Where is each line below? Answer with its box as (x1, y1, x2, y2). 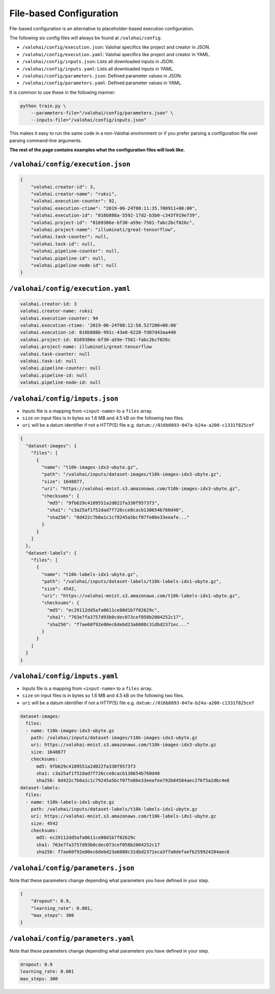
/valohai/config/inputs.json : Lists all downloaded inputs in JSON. (22, 59, 174, 65)
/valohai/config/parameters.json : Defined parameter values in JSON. (22, 72, 182, 79)
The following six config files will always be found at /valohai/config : (9, 35, 162, 41)
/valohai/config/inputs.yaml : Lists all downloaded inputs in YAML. (22, 65, 174, 71)
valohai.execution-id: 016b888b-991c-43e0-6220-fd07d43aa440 (20, 330, 176, 335)
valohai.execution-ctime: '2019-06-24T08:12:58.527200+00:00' (20, 322, 179, 329)
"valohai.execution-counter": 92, (31, 198, 117, 204)
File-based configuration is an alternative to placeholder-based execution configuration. (9, 26, 195, 32)
